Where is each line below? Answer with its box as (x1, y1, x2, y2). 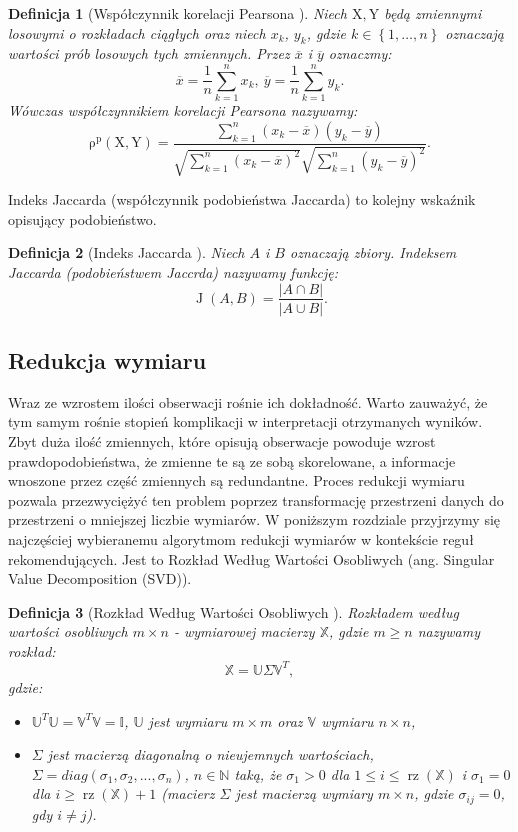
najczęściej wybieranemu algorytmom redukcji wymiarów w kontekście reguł (8, 528, 474, 549)
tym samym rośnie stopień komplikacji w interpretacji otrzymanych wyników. (8, 411, 483, 432)
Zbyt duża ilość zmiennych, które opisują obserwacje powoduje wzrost (8, 430, 436, 451)
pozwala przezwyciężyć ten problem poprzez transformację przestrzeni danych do (8, 489, 504, 510)
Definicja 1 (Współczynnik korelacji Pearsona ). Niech (8, 3, 347, 23)
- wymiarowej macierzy (173, 621, 315, 642)
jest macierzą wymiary (235, 783, 373, 804)
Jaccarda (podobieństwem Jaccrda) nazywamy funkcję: (8, 261, 338, 282)
